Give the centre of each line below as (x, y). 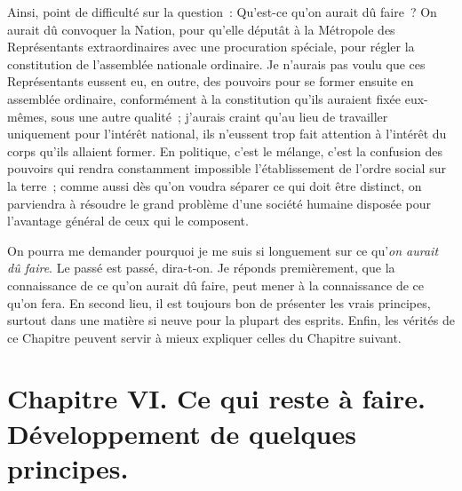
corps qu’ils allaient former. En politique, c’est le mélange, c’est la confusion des (225, 150)
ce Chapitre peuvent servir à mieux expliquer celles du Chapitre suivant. (204, 337)
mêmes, (28, 116)
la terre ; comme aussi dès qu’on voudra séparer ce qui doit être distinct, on (215, 185)
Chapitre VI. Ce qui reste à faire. (216, 398)
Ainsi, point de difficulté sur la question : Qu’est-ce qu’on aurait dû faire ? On (222, 12)
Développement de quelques (182, 433)
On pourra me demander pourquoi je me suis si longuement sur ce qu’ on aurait (223, 250)
